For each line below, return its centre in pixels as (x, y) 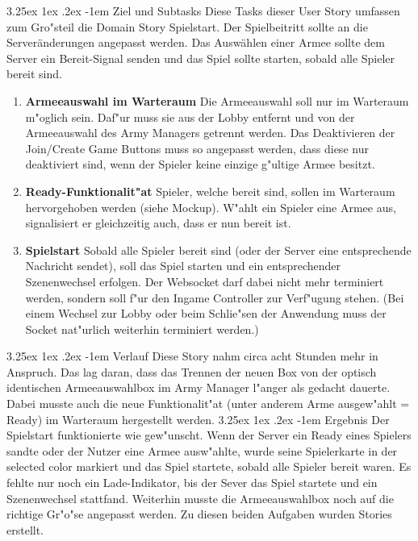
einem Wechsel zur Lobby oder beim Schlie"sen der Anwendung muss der (206, 313)
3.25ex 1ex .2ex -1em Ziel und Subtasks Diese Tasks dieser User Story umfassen (203, 10)
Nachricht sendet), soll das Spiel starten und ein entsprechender (183, 266)
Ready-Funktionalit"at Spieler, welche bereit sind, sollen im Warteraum (210, 191)
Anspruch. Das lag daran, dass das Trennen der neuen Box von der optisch (192, 371)
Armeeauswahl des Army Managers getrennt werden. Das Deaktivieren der (210, 133)
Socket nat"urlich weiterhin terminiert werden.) (142, 329)
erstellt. (25, 529)
